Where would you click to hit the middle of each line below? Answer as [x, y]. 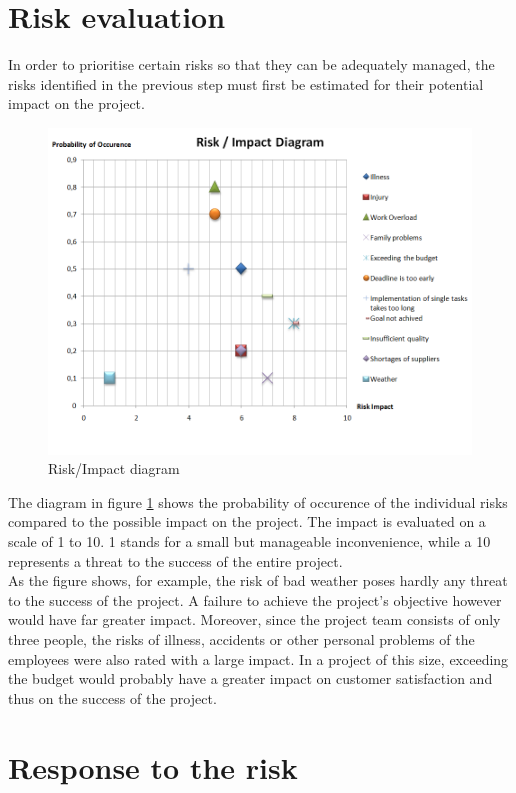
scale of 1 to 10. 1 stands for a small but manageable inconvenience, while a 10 [249, 541]
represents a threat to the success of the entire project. [175, 560]
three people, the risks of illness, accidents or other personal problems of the [241, 639]
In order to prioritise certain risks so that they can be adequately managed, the [251, 64]
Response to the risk [153, 766]
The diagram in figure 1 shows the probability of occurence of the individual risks [258, 501]
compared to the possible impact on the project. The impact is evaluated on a [247, 521]
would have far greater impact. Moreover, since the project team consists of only [254, 619]
